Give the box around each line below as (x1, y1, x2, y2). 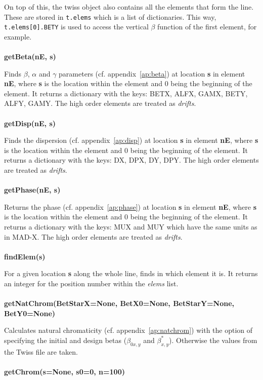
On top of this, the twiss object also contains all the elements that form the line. (4, 2, 254, 12)
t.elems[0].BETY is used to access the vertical (4, 21, 149, 32)
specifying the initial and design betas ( (4, 334, 127, 345)
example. (4, 31, 32, 42)
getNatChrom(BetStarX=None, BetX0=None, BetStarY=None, (4, 298, 235, 309)
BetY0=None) (4, 308, 56, 318)
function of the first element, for (157, 21, 257, 32)
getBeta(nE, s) (4, 51, 56, 62)
